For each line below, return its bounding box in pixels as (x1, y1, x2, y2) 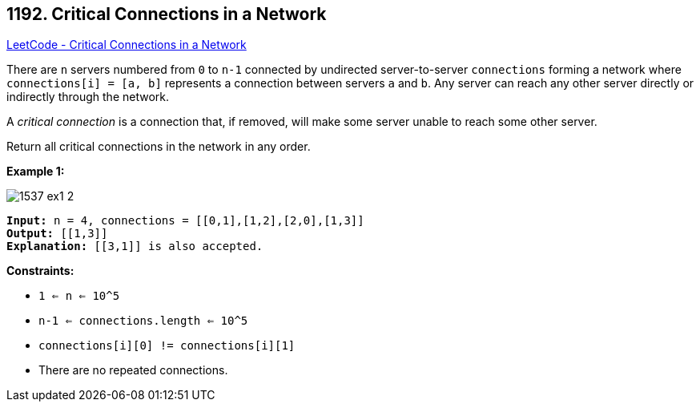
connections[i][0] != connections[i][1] (38, 339, 296, 353)
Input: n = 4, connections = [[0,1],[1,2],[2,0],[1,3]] (6, 214, 364, 228)
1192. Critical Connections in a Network (6, 4, 327, 24)
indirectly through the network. (6, 90, 170, 104)
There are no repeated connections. (38, 363, 228, 378)
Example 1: (6, 164, 65, 179)
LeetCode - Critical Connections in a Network (6, 38, 247, 52)
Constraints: (6, 264, 74, 278)
